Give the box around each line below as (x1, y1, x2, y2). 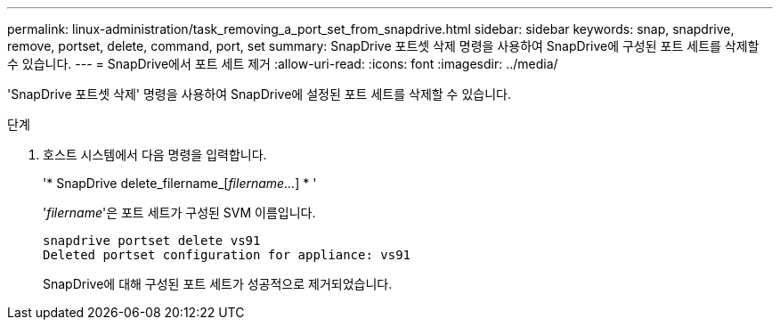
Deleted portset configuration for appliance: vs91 (43, 248, 411, 262)
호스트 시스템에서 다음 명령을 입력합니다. (43, 147, 267, 162)
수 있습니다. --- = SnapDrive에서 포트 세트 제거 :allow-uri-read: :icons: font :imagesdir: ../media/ (7, 56, 558, 71)
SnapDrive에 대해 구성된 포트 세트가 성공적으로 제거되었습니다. (43, 276, 393, 291)
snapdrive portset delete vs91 (43, 233, 261, 248)
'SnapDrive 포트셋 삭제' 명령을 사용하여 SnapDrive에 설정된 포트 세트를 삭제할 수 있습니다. (7, 86, 511, 102)
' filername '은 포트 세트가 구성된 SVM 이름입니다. (43, 205, 316, 220)
